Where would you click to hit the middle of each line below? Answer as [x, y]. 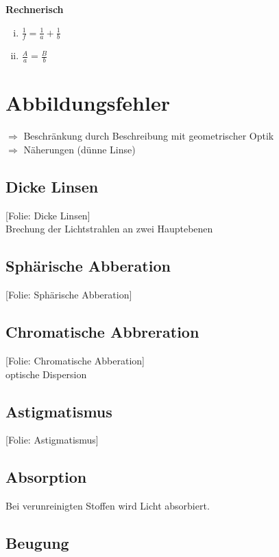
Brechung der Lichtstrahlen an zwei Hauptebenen [109, 229]
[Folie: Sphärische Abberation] [69, 295]
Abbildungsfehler [88, 103]
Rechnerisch [35, 9]
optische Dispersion [46, 374]
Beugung [37, 543]
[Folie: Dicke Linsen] [48, 215]
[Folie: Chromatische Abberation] [75, 360]
